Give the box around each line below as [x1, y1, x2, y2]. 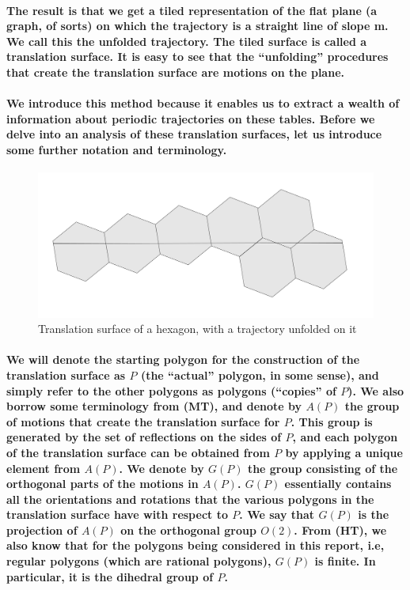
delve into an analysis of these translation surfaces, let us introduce [6, 126, 382, 142]
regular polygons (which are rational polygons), [6, 553, 271, 569]
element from [6, 460, 81, 476]
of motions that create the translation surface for [6, 413, 280, 429]
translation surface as [6, 366, 126, 383]
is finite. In [314, 553, 376, 569]
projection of [6, 521, 78, 538]
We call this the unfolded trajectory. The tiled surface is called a [6, 32, 367, 49]
